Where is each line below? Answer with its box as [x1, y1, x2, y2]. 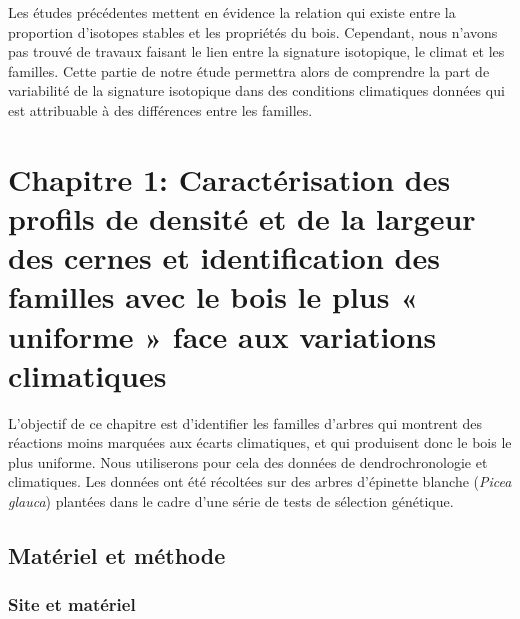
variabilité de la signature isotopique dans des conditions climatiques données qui [8, 80, 505, 101]
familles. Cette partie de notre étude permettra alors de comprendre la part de [8, 60, 490, 81]
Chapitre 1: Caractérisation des [8, 158, 451, 199]
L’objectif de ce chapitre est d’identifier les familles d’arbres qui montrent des [8, 412, 483, 433]
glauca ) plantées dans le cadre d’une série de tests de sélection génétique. [8, 491, 454, 511]
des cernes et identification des [8, 237, 440, 278]
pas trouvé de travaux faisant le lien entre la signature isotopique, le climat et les [8, 41, 505, 62]
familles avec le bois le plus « [8, 276, 419, 317]
